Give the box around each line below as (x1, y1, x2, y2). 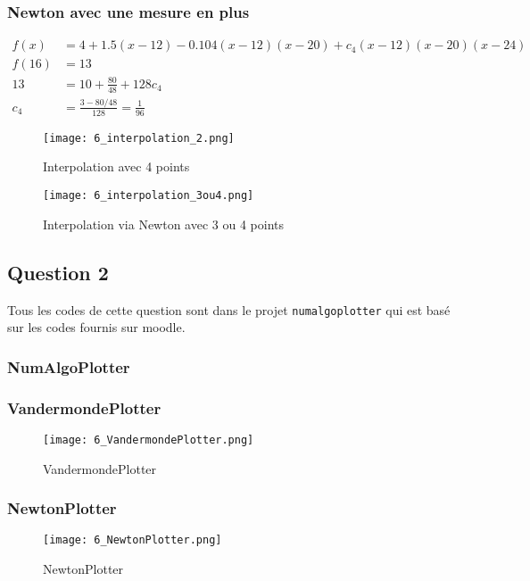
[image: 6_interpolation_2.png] (43, 131, 235, 145)
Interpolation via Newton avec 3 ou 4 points (43, 214, 285, 233)
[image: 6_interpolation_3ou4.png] (43, 189, 254, 203)
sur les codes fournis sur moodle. (7, 318, 186, 336)
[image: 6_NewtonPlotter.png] (43, 534, 222, 547)
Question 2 (7, 258, 109, 286)
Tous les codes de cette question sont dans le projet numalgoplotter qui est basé (7, 300, 451, 319)
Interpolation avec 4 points (43, 157, 190, 176)
